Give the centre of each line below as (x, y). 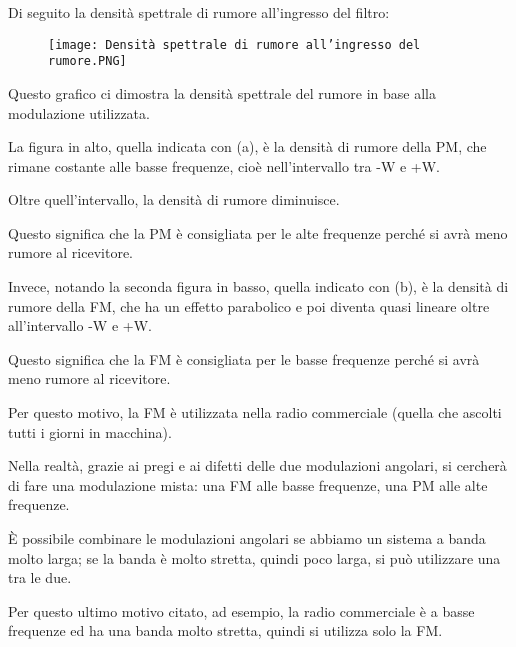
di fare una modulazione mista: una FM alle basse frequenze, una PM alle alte (248, 484)
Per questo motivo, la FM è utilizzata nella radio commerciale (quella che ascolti (255, 412)
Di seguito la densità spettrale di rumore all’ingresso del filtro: (199, 12)
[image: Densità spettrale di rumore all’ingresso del (234, 44)
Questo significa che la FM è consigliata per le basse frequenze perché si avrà (244, 358)
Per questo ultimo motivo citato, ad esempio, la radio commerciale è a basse (241, 610)
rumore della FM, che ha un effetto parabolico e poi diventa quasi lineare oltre (249, 305)
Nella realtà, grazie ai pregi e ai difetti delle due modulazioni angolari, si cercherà (257, 465)
